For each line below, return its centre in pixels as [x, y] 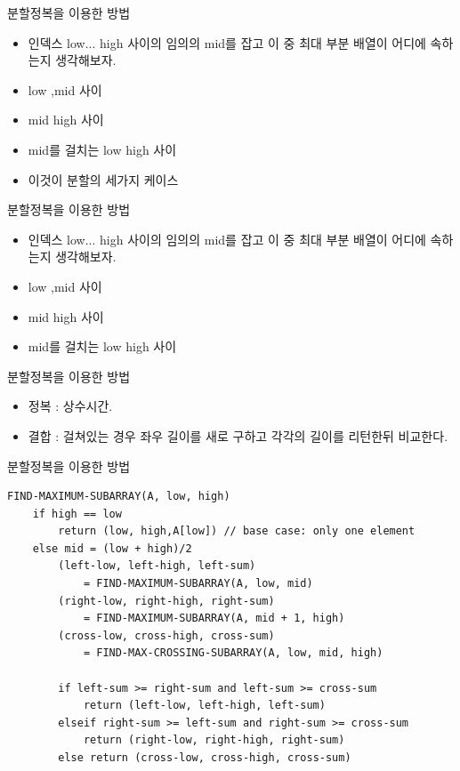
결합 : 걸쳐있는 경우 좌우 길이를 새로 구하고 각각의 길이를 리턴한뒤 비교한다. [238, 435]
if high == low [77, 514]
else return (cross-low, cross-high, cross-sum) [205, 758]
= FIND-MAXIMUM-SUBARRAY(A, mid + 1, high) [214, 618]
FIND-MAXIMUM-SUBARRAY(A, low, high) [119, 497]
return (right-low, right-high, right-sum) [214, 740]
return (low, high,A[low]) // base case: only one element [237, 531]
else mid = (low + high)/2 [112, 548]
